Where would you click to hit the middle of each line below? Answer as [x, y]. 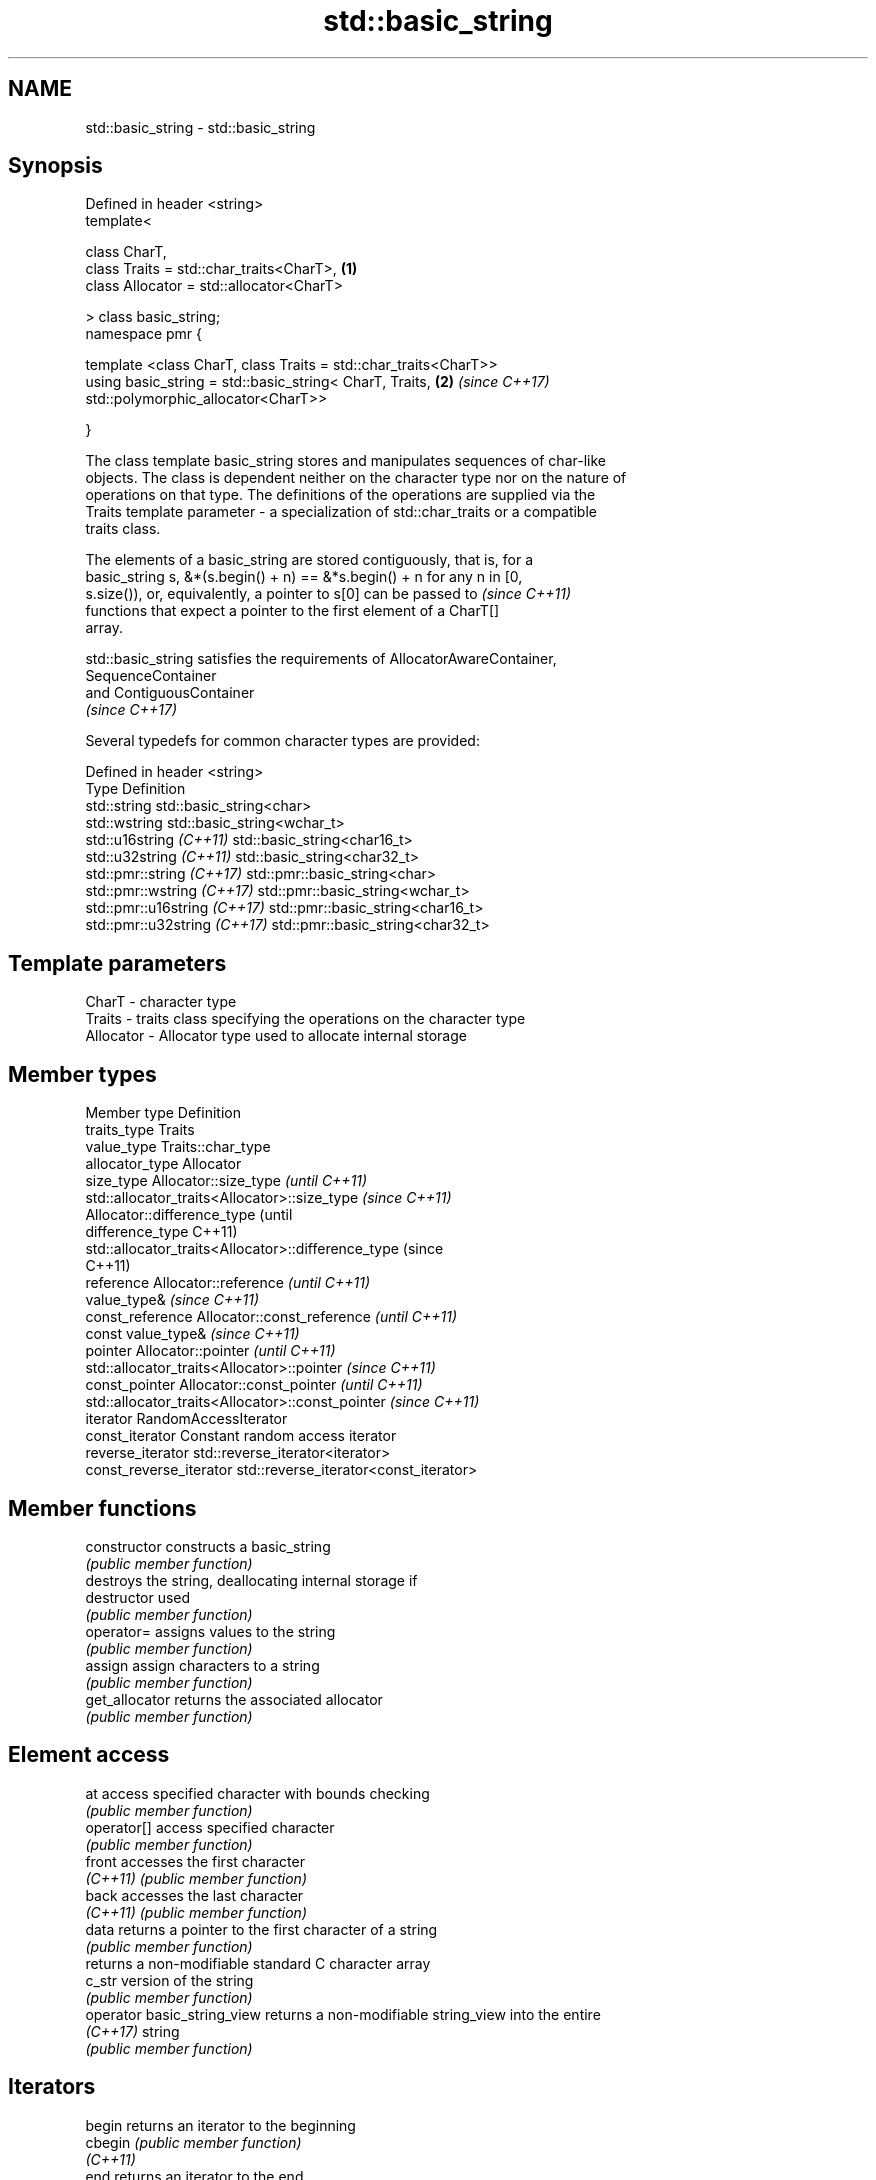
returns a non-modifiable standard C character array [258, 1963]
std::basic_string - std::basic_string [200, 127]
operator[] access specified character [210, 1827]
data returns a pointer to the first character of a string [261, 1929]
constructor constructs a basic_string [208, 1546]
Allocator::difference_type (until [189, 1215]
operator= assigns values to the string [210, 1631]
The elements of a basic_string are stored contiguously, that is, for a [309, 560]
